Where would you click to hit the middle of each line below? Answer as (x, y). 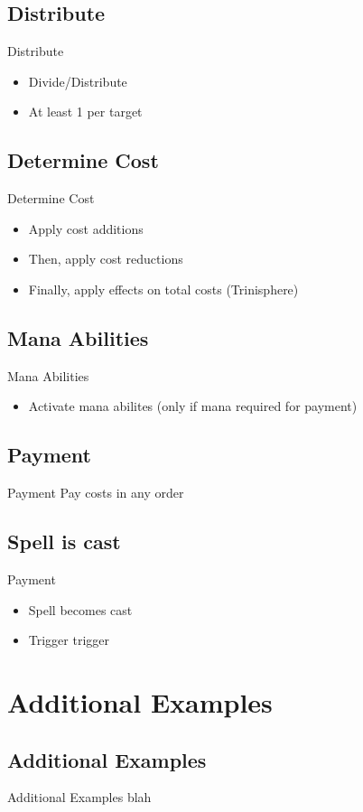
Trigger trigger (69, 640)
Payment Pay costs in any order (96, 493)
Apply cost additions (86, 228)
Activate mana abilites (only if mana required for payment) (193, 406)
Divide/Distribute (78, 81)
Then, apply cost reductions (106, 259)
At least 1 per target (85, 112)
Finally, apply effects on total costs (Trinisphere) (163, 289)
